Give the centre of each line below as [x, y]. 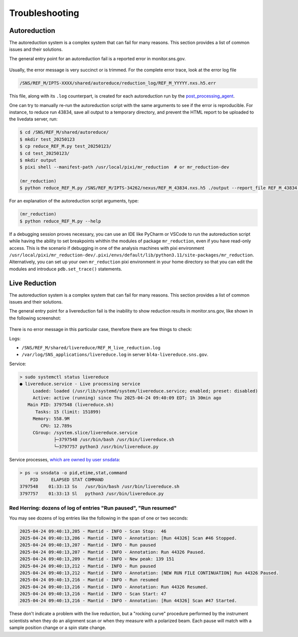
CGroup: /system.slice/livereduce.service [85, 432]
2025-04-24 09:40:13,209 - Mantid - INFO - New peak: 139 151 [97, 559]
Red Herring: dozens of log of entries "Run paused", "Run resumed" [93, 508]
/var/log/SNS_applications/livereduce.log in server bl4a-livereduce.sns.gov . [115, 355]
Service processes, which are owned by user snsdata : [65, 459]
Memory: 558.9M [51, 419]
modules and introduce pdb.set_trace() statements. [66, 269]
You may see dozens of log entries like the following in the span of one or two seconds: [99, 518]
